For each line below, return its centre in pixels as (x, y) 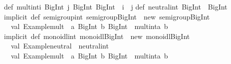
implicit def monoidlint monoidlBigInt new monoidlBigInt (97, 36)
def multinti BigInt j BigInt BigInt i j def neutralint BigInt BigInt (116, 6)
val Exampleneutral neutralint (60, 46)
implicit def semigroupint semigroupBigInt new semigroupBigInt (107, 16)
